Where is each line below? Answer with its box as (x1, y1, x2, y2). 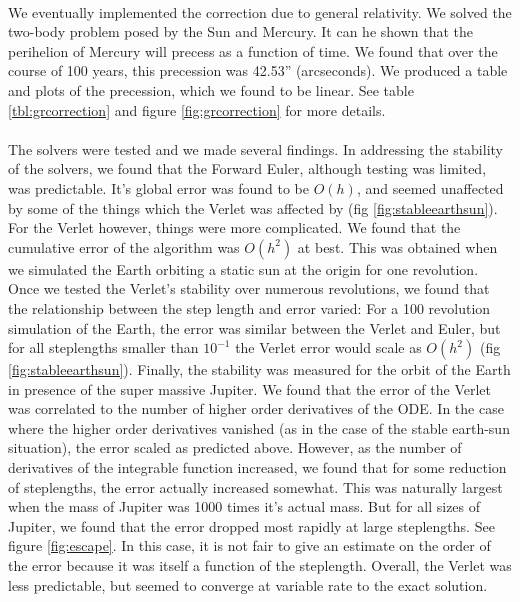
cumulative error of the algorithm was (8, 236, 240, 257)
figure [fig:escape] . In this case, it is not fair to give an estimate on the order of (8, 535, 491, 556)
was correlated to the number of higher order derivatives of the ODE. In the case (8, 398, 504, 419)
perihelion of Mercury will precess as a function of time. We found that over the (8, 40, 498, 61)
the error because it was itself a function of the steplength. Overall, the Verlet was (8, 555, 512, 576)
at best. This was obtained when (297, 236, 498, 257)
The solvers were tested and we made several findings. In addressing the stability (8, 138, 503, 159)
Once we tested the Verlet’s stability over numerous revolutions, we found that (8, 278, 490, 299)
